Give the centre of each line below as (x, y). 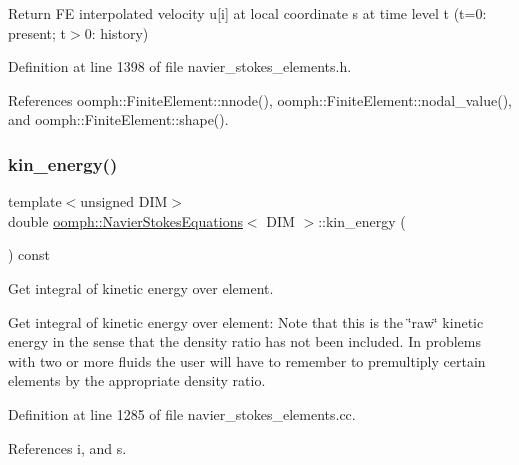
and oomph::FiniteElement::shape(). (118, 119)
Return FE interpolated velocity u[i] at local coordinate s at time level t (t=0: (247, 13)
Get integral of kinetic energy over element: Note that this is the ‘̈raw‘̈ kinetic (246, 321)
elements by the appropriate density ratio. (137, 380)
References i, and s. (67, 447)
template (35, 201)
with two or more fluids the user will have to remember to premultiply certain (247, 360)
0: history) (116, 32)
